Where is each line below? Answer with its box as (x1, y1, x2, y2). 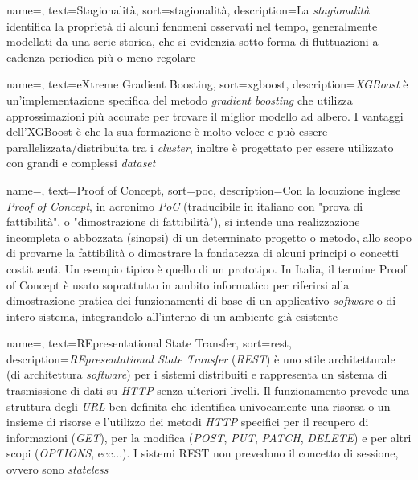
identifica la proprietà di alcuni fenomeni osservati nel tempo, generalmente (6, 17, 378, 34)
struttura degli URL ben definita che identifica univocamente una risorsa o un (6, 397, 391, 414)
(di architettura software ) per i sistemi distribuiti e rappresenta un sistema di (6, 366, 387, 383)
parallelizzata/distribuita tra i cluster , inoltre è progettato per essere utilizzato (6, 138, 394, 155)
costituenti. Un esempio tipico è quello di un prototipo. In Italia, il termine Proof (6, 260, 407, 277)
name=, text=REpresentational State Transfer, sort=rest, (6, 334, 292, 351)
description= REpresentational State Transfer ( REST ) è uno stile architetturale (6, 350, 395, 367)
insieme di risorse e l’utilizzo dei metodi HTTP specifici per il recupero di (6, 413, 369, 430)
